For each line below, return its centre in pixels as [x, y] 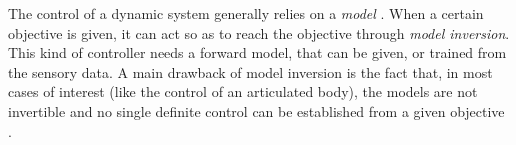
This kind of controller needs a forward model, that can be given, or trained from [257, 52]
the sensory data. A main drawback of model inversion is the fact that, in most [250, 71]
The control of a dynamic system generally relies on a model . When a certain [246, 13]
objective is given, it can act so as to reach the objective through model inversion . [259, 32]
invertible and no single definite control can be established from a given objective [256, 110]
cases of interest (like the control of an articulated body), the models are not [243, 91]
